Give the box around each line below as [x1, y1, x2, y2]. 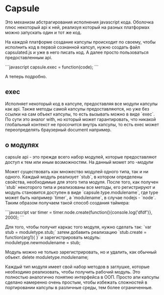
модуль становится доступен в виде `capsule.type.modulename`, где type [5, 189, 158, 195]
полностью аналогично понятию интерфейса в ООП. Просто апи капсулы [5, 274, 160, 280]
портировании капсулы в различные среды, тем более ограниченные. [5, 284, 153, 290]
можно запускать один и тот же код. [5, 29, 82, 35]
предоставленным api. [5, 54, 52, 60]
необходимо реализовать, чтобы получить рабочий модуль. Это [5, 269, 141, 274]
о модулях [5, 141, 39, 149]
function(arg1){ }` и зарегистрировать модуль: [5, 234, 101, 240]
